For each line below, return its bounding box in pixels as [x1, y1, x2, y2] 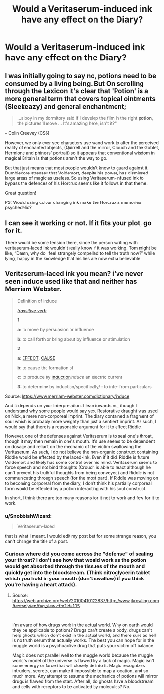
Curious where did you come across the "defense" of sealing [5, 550, 153, 557]
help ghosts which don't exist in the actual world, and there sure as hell [12, 633, 156, 638]
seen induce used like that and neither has [5, 277, 137, 286]
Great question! [5, 190, 37, 196]
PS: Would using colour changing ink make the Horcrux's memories [5, 200, 141, 205]
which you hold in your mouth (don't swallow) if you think [5, 575, 144, 582]
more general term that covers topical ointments [5, 94, 156, 103]
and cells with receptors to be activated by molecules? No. [12, 684, 131, 690]
